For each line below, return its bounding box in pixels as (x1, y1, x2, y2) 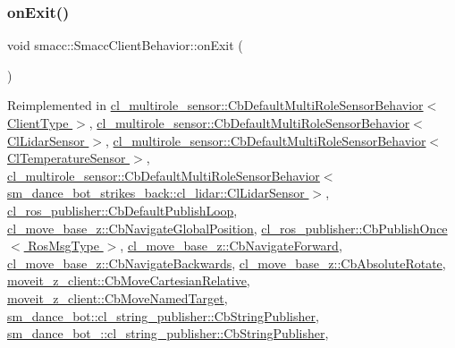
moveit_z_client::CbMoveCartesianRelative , (7, 271, 250, 290)
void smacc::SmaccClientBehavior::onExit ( (7, 36, 243, 55)
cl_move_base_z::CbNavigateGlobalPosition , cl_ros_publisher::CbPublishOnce (7, 218, 448, 237)
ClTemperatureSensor (7, 149, 126, 167)
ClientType (7, 114, 69, 132)
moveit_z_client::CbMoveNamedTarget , (7, 288, 228, 307)
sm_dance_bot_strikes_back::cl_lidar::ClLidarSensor (7, 183, 305, 202)
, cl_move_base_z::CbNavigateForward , (120, 236, 342, 255)
